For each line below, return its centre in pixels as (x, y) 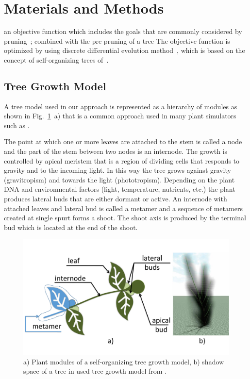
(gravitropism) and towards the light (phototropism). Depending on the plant (119, 179)
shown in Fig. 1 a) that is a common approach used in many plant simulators (120, 116)
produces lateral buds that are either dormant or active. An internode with (116, 199)
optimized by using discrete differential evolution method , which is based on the (125, 50)
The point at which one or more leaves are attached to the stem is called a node (123, 141)
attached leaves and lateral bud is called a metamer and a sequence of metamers (123, 208)
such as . (17, 125)
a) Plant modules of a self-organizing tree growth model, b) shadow (124, 361)
